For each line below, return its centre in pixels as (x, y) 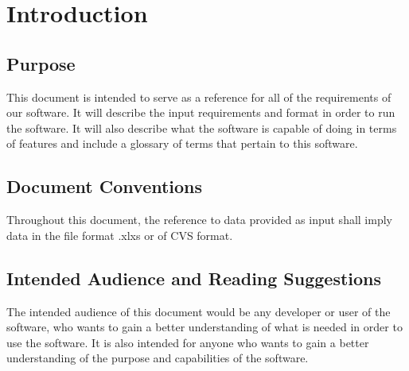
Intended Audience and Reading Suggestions (194, 278)
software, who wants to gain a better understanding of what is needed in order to (204, 327)
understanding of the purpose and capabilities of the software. (158, 358)
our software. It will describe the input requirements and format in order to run (201, 112)
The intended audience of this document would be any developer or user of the (199, 311)
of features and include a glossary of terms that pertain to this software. (182, 143)
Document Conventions (105, 186)
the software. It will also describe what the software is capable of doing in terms (202, 128)
